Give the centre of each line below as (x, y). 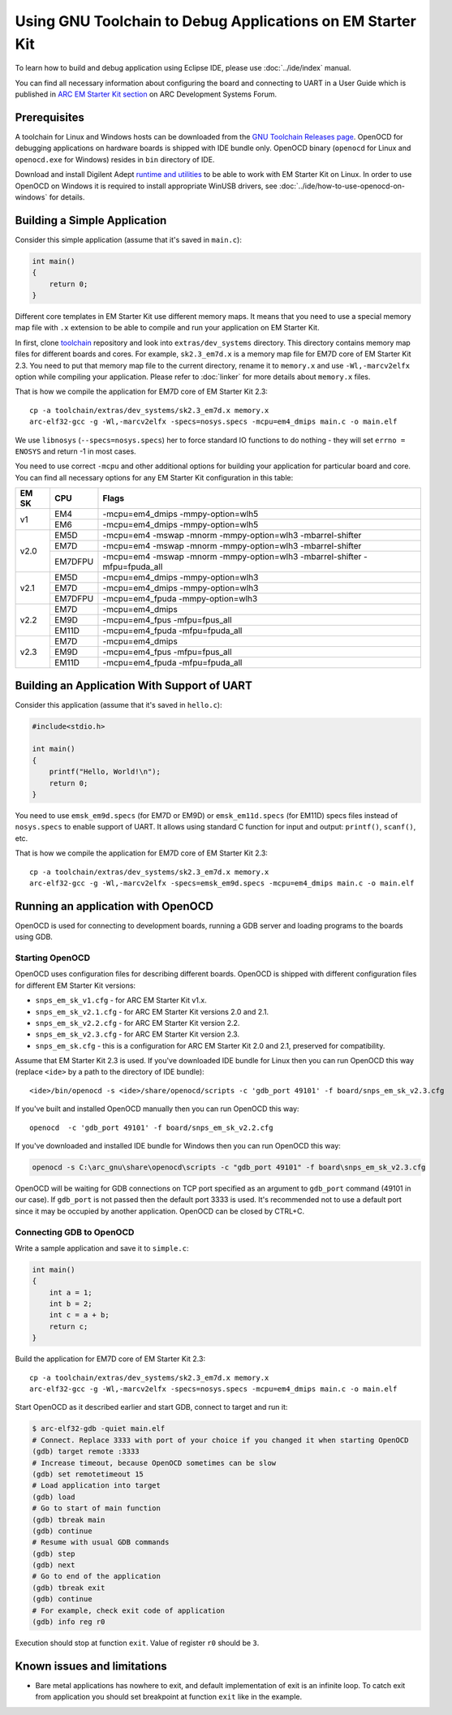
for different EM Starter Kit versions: (75, 985)
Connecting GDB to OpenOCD (75, 1232)
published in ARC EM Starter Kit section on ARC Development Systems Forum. (146, 94)
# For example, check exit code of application (128, 1610)
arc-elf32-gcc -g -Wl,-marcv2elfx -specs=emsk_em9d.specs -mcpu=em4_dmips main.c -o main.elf (222, 883)
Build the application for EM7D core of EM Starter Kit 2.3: (110, 1359)
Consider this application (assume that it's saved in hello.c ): (118, 705)
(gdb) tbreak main (69, 1519)
